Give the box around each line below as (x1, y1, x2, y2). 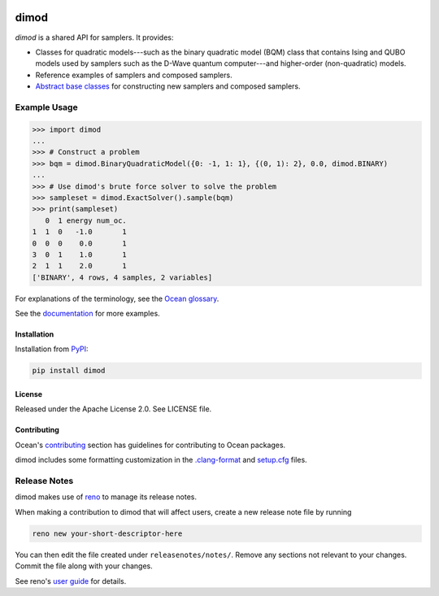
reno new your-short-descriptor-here (32, 529, 183, 538)
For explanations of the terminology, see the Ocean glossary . (15, 294, 219, 303)
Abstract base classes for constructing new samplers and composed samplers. (35, 81, 301, 91)
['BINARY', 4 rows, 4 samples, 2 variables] (32, 272, 213, 282)
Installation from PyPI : (15, 344, 89, 354)
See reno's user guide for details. (15, 576, 127, 585)
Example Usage (15, 102, 78, 113)
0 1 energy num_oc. (45, 215, 128, 225)
